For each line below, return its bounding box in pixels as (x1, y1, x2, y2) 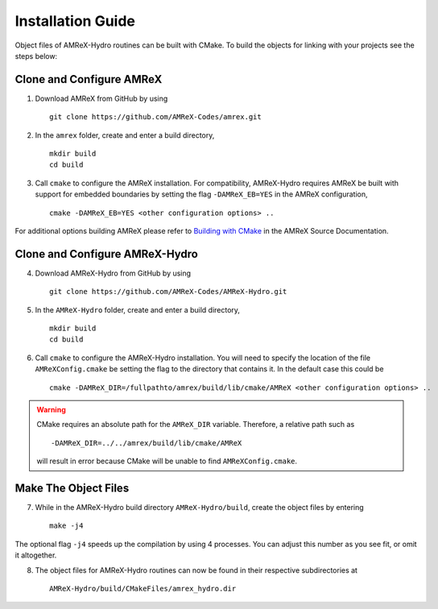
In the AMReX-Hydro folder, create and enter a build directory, (35, 304, 241, 314)
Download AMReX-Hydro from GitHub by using (35, 268, 192, 278)
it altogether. (14, 550, 57, 560)
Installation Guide (14, 12, 136, 30)
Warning (36, 405, 66, 414)
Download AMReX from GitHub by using (35, 93, 168, 103)
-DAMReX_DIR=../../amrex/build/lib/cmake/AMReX (51, 438, 242, 447)
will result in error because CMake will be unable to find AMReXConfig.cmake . (36, 456, 298, 466)
